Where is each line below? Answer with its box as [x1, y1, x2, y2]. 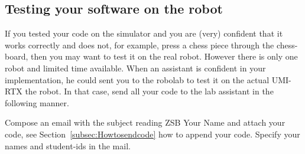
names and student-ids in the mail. [5, 139, 131, 152]
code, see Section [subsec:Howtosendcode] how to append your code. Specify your [5, 127, 300, 140]
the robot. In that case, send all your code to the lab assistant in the [25, 85, 274, 97]
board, [5, 50, 28, 63]
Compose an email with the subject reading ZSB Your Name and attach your [5, 116, 285, 129]
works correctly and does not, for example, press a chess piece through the [5, 38, 274, 51]
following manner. [5, 96, 69, 109]
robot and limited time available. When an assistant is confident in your [5, 61, 266, 74]
